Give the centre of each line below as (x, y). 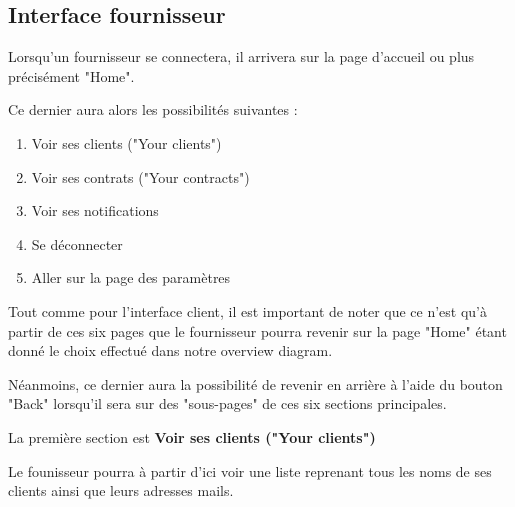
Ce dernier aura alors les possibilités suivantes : (153, 109)
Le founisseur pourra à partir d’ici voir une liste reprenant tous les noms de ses (250, 470)
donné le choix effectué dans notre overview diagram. (170, 350)
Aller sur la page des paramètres (131, 277)
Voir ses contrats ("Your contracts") (140, 176)
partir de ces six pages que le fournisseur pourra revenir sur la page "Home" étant (257, 330)
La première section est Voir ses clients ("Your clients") (192, 436)
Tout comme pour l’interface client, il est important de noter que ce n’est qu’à (248, 310)
